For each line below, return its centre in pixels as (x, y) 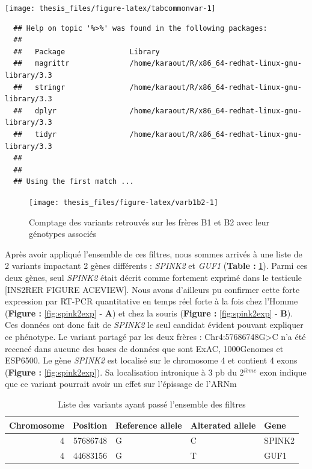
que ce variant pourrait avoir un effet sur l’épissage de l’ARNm (121, 384)
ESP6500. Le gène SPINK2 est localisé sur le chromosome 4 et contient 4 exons (151, 360)
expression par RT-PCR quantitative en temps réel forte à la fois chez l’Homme (151, 301)
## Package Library (87, 52)
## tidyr (35, 134)
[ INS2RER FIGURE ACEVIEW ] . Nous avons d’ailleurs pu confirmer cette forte (152, 289)
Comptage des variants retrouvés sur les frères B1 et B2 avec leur (149, 222)
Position (90, 425)
